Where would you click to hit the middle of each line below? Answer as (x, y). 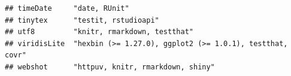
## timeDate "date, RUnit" (67, 8)
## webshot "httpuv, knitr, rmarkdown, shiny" (110, 67)
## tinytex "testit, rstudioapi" (82, 20)
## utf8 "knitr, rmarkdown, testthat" (99, 32)
